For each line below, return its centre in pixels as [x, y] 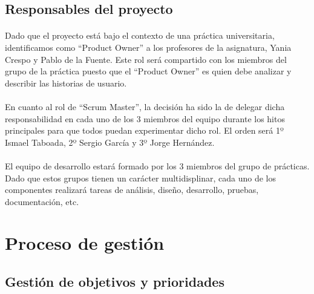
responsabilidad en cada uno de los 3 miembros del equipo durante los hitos [145, 118]
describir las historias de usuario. [66, 83]
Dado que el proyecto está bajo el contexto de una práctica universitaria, [140, 35]
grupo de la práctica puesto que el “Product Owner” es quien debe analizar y [148, 71]
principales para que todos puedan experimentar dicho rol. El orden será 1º [144, 130]
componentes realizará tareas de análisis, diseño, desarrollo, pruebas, [132, 190]
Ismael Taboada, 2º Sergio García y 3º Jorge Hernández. [110, 142]
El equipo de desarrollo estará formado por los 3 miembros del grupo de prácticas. [157, 165]
